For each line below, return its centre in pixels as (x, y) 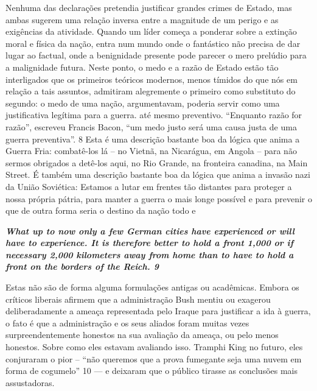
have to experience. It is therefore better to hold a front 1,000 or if (150, 243)
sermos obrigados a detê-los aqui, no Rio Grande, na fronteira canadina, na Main (157, 162)
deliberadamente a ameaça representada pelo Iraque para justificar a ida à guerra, (158, 311)
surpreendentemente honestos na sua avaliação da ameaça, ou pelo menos (142, 335)
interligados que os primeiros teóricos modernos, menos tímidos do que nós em (152, 79)
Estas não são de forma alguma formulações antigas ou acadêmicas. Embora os (152, 287)
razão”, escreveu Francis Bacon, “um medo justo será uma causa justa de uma (151, 126)
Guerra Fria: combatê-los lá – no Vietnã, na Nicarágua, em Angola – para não (151, 151)
